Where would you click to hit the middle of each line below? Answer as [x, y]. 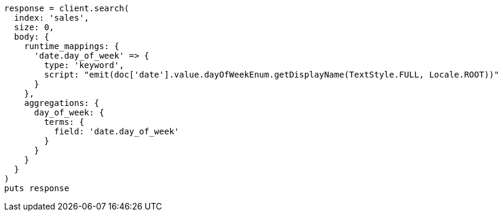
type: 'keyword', [84, 65]
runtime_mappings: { [71, 46]
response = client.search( [67, 8]
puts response [37, 188]
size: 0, [34, 27]
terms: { [64, 122]
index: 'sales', [52, 18]
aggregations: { [62, 103]
